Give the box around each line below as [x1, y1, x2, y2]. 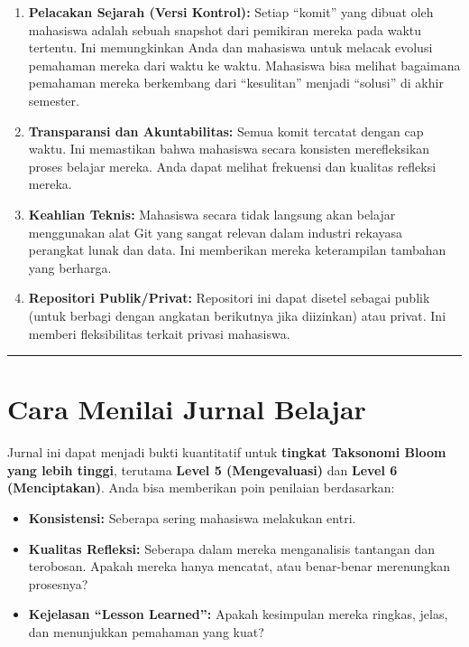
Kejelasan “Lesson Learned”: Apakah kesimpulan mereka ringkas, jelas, [28, 605, 448, 624]
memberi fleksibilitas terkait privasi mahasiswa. [28, 323, 290, 342]
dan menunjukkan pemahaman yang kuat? [28, 622, 264, 641]
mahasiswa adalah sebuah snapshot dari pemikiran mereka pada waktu [28, 20, 422, 39]
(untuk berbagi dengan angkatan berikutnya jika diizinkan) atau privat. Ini [28, 305, 446, 324]
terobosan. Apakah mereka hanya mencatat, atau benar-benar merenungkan [28, 557, 451, 576]
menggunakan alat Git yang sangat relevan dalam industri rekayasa [28, 222, 403, 241]
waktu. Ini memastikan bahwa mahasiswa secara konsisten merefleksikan [28, 139, 430, 158]
